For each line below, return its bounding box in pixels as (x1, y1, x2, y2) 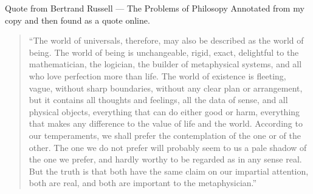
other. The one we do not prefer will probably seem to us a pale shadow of (29, 141, 307, 153)
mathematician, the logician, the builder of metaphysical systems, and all (29, 58, 302, 70)
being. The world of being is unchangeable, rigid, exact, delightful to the (29, 45, 299, 58)
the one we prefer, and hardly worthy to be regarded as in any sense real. (29, 153, 302, 166)
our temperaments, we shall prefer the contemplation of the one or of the (29, 129, 301, 141)
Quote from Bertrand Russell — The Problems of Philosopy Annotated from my (5, 2, 304, 14)
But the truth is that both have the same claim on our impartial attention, (29, 164, 309, 177)
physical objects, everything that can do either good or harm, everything (29, 105, 300, 118)
